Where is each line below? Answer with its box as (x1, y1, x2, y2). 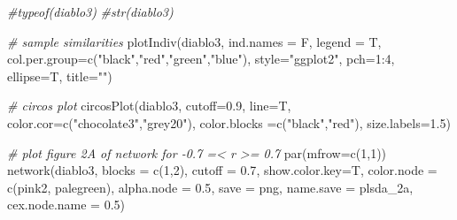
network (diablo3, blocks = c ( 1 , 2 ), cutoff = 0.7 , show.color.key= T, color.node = (7, 161, 438, 179)
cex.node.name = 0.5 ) (7, 195, 126, 214)
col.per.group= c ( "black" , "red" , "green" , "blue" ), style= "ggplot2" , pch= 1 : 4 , (7, 49, 395, 68)
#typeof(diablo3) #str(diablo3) (7, 3, 174, 20)
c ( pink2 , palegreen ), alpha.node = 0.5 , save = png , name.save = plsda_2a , (7, 178, 414, 196)
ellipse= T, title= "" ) (7, 66, 112, 85)
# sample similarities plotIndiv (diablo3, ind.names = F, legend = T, (7, 32, 382, 50)
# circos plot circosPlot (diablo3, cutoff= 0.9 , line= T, (7, 96, 291, 115)
